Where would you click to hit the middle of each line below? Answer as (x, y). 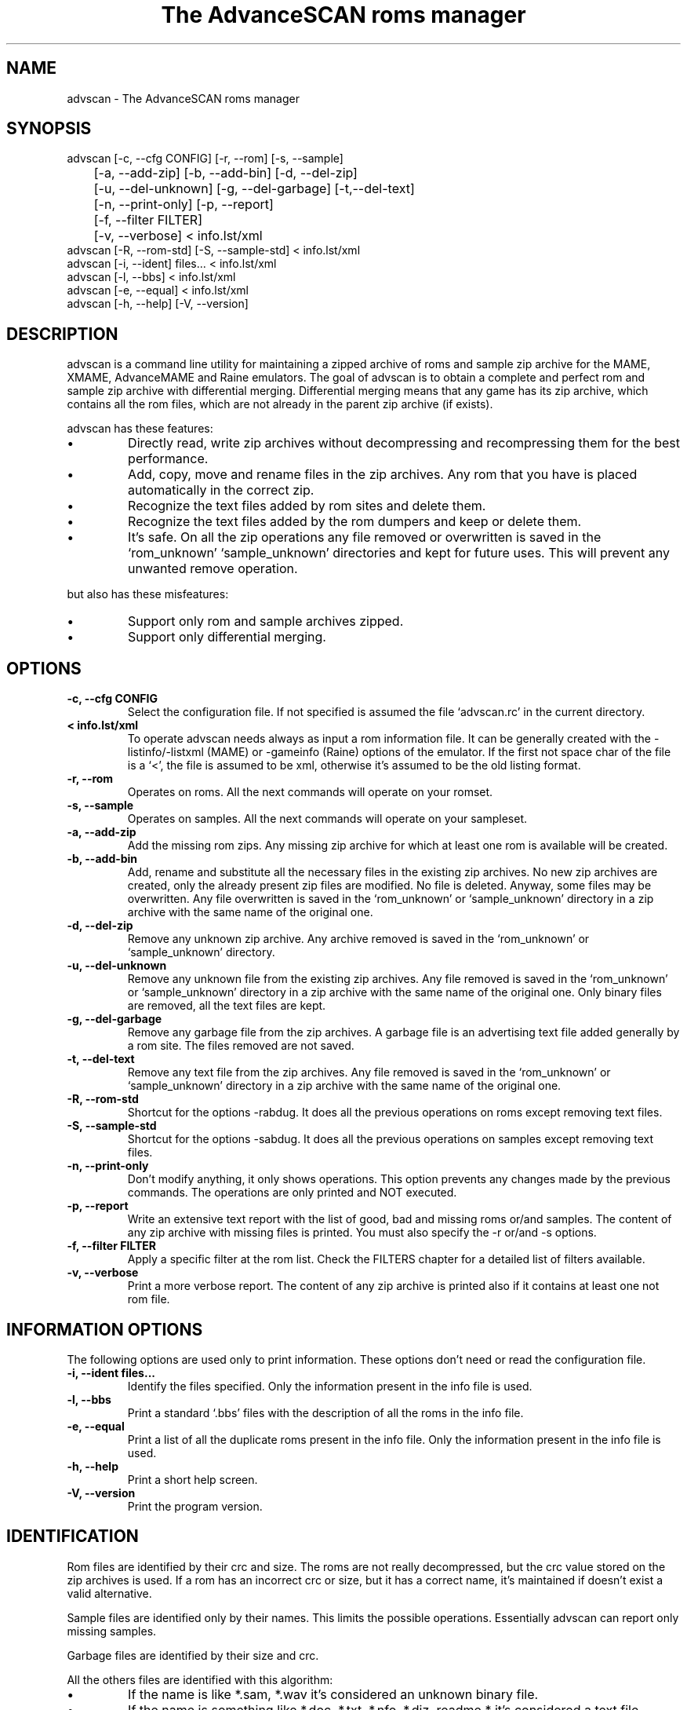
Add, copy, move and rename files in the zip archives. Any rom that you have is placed (383, 475)
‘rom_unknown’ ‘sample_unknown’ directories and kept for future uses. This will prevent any (399, 553)
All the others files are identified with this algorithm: (200, 1679)
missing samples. (112, 1631)
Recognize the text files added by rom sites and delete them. (307, 506)
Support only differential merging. (227, 637)
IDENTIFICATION (73, 1536)
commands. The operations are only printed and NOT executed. (292, 1193)
